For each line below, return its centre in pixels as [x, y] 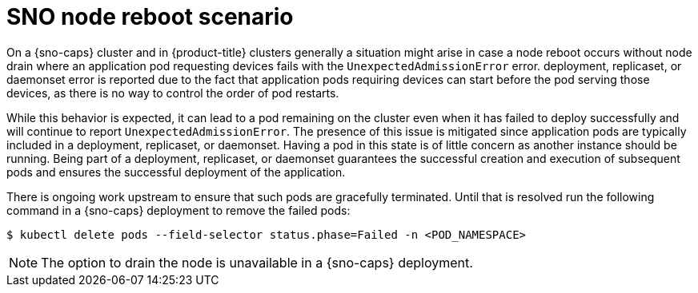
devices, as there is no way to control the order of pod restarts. [173, 93]
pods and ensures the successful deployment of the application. [176, 172]
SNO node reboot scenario [150, 17]
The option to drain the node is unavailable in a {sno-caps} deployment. [257, 262]
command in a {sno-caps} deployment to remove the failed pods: [179, 210]
